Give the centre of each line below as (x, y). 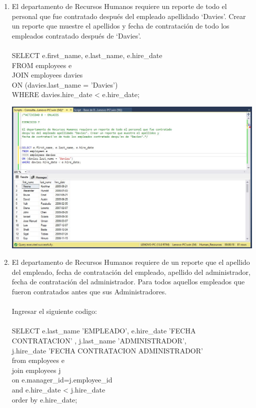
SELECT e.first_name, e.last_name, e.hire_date (87, 55)
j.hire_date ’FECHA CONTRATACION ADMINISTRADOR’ (107, 350)
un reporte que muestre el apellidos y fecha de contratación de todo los (120, 26)
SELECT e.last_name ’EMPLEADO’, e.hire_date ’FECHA (104, 331)
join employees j (36, 370)
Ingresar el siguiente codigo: (54, 311)
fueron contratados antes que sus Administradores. (89, 292)
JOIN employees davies (47, 75)
